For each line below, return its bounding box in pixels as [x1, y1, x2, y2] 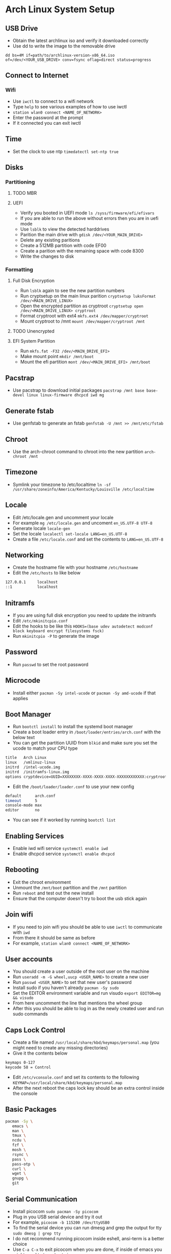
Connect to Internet [5, 71, 69, 80]
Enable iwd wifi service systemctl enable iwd [12, 845, 108, 852]
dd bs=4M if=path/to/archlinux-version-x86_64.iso [5, 53, 115, 58]
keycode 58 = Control [5, 1065, 51, 1070]
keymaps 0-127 [5, 1060, 36, 1065]
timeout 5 [5, 798, 38, 803]
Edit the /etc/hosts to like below [12, 570, 80, 576]
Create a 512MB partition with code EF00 [20, 242, 107, 249]
